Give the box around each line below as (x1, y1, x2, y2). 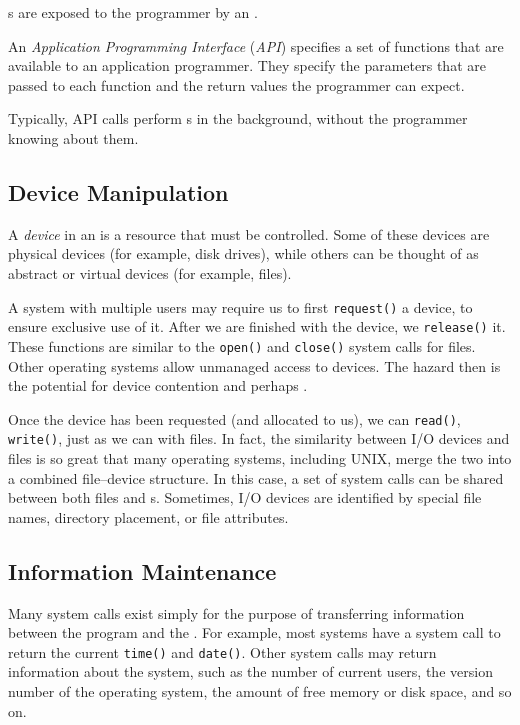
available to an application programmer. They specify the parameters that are (8, 55, 486, 76)
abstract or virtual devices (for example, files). (8, 262, 292, 283)
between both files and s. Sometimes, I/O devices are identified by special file (8, 487, 482, 508)
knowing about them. (8, 127, 139, 148)
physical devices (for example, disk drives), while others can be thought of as (8, 243, 479, 264)
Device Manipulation (8, 176, 229, 207)
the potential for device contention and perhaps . (8, 375, 308, 396)
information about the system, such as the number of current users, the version (8, 661, 493, 682)
